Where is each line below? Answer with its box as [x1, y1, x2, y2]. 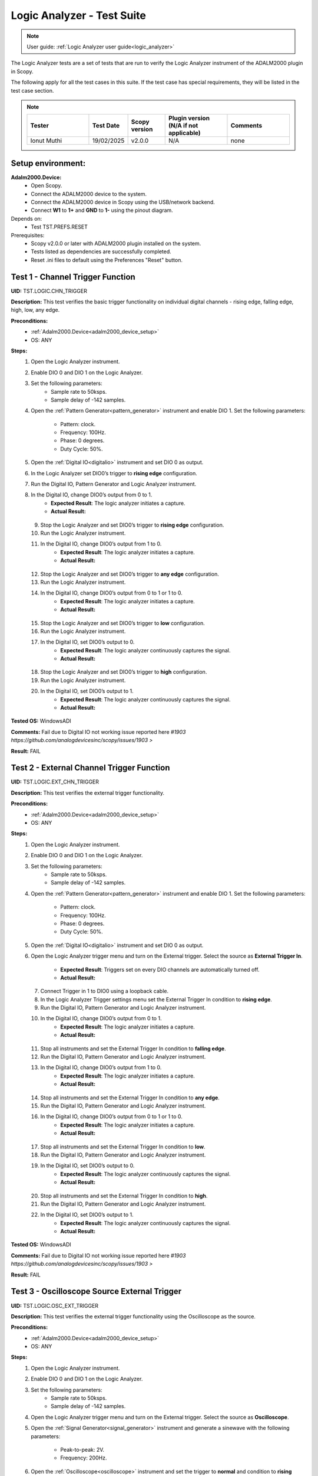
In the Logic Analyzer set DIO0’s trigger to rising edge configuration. [31, 469, 197, 476]
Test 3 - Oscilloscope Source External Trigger [11, 1286, 182, 1297]
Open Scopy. [31, 182, 62, 189]
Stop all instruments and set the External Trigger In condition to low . [40, 1143, 206, 1150]
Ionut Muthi [30, 136, 62, 145]
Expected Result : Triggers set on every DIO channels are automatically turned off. [60, 966, 260, 973]
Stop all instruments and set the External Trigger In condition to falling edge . [40, 1045, 226, 1052]
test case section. [11, 87, 54, 94]
